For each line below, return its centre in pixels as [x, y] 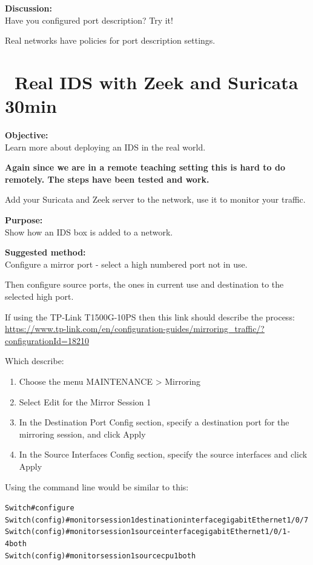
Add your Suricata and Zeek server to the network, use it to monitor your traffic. [155, 199]
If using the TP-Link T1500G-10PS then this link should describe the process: [150, 316]
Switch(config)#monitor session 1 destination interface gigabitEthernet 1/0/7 [157, 520]
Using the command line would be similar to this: [97, 486]
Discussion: [28, 8]
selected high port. [39, 296]
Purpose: [24, 220]
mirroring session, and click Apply [82, 434]
